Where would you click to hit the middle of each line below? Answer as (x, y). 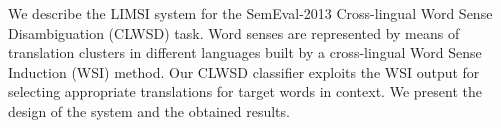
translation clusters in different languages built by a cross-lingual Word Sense (245, 52)
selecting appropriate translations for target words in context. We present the (245, 91)
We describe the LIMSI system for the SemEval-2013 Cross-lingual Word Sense (250, 13)
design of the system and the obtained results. (149, 110)
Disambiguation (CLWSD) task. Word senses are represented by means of (234, 32)
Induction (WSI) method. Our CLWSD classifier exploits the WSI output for (244, 71)
